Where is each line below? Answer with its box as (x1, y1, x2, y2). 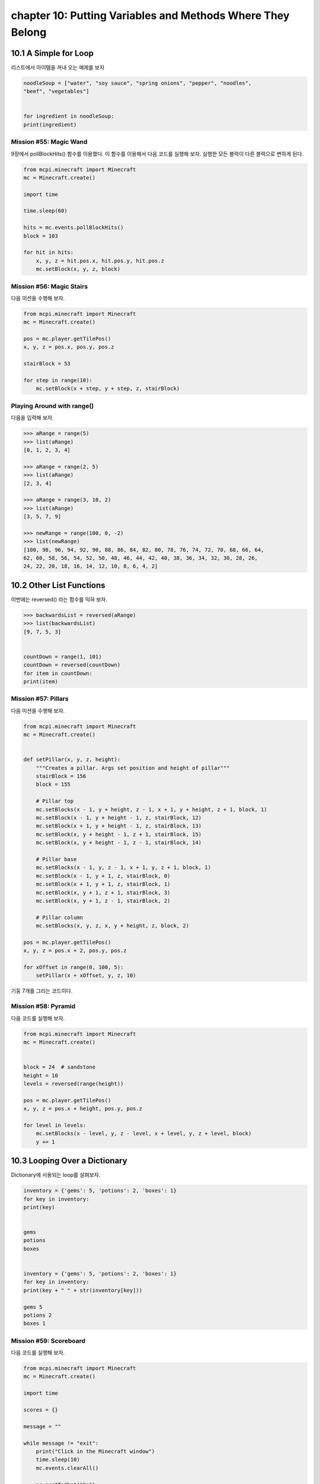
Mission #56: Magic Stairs (11, 282, 88, 290)
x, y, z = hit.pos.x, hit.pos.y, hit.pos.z (36, 257, 164, 264)
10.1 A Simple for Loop (11, 48, 94, 58)
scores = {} (23, 1407, 59, 1413)
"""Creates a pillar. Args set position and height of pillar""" (36, 765, 230, 771)
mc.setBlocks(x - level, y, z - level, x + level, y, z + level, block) (36, 1130, 252, 1137)
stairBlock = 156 (36, 773, 87, 780)
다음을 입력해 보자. (11, 414, 54, 421)
